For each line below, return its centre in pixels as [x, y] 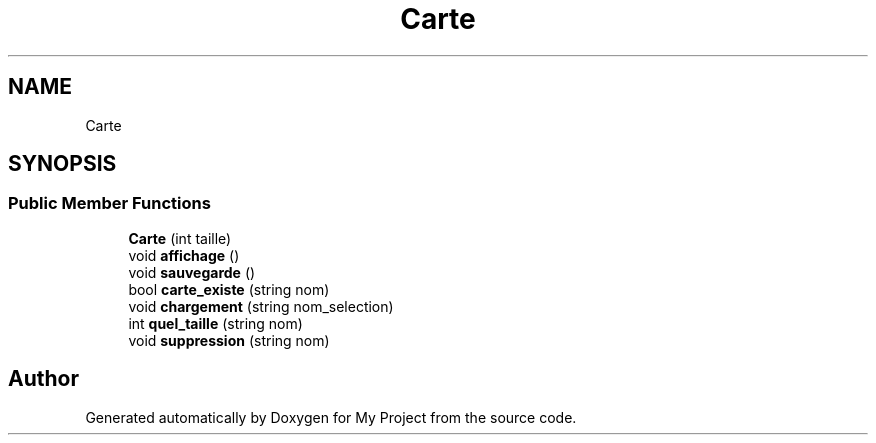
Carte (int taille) [180, 238]
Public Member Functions [109, 203]
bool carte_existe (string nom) [229, 289]
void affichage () [184, 255]
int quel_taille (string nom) [215, 323]
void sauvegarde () [192, 272]
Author [43, 379]
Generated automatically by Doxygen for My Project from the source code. [331, 417]
